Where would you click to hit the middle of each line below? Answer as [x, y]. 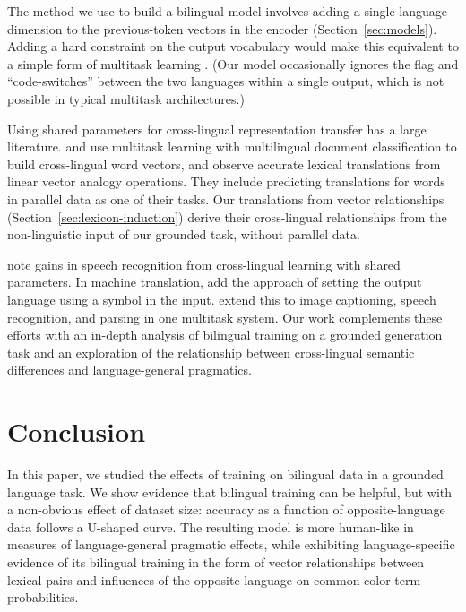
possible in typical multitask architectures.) [126, 98]
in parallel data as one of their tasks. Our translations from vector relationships [226, 198]
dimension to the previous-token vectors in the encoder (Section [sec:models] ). [222, 28]
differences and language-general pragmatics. [129, 370]
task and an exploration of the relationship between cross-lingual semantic [211, 352]
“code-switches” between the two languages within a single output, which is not [226, 81]
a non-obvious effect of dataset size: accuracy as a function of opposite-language [226, 509]
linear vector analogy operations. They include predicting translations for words [226, 181]
